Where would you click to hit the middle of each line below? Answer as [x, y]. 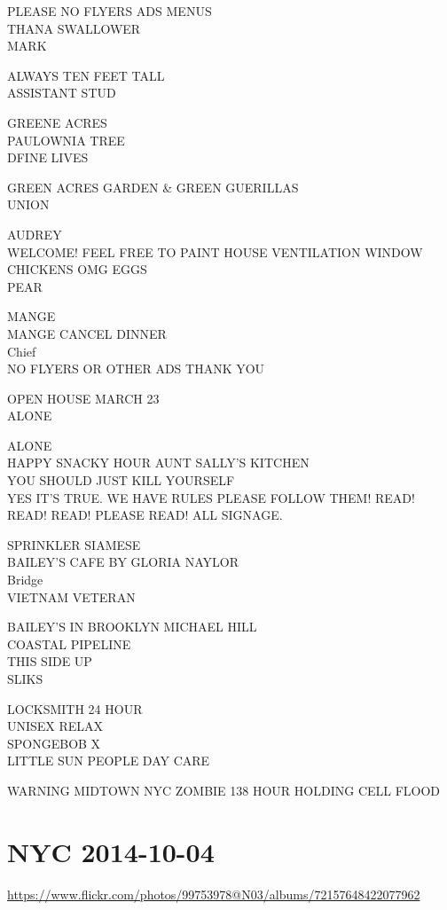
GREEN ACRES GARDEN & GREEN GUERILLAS [153, 187]
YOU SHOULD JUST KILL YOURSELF [121, 480]
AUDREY [35, 234]
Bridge [25, 580]
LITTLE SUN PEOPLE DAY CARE [109, 761]
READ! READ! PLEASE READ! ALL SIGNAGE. [145, 515]
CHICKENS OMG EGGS [77, 269]
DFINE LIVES [48, 157]
